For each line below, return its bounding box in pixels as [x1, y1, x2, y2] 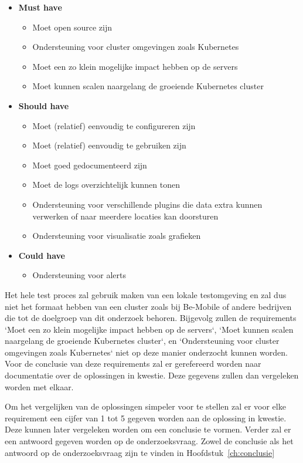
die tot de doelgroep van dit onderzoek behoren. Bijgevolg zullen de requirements [5, 312, 297, 324]
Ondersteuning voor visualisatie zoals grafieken [32, 229, 201, 242]
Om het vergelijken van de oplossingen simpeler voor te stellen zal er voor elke [5, 400, 286, 413]
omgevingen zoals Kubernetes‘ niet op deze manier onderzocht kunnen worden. [5, 346, 288, 358]
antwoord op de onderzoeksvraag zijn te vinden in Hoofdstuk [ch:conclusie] [5, 446, 275, 458]
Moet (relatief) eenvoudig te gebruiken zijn [32, 139, 186, 151]
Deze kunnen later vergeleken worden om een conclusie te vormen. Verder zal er [5, 423, 291, 435]
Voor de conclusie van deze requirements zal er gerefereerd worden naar [5, 357, 261, 370]
